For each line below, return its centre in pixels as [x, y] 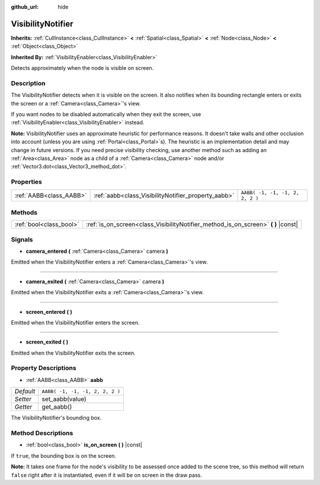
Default [25, 391]
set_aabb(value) [64, 399]
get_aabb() [57, 407]
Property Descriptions [44, 368]
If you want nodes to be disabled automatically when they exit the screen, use [106, 114]
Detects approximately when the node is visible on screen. [82, 68]
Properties [27, 182]
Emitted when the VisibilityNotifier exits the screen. [73, 353]
